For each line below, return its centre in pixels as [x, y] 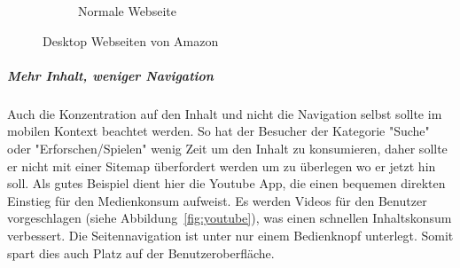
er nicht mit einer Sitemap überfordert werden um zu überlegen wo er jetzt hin [222, 166]
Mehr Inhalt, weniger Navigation [110, 75]
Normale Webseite [127, 11]
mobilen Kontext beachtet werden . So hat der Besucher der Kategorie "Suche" [218, 131]
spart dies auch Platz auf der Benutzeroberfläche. [141, 252]
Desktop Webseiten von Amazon [131, 40]
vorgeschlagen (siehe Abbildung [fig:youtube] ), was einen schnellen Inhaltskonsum [230, 218]
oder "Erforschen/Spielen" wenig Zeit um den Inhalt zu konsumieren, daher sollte [227, 148]
